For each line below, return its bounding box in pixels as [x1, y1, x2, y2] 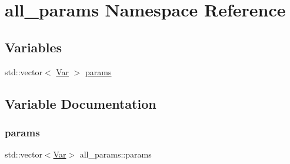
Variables [5, 38, 62, 56]
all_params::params [79, 148, 152, 160]
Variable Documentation [5, 94, 156, 112]
